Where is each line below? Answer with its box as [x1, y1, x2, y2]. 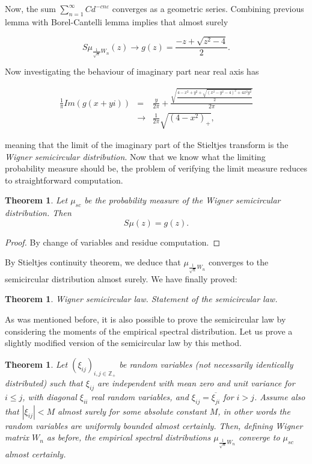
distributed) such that [5, 377, 83, 389]
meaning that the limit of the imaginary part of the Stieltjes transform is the [5, 138, 289, 150]
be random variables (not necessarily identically [119, 357, 293, 370]
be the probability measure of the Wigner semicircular [84, 194, 281, 206]
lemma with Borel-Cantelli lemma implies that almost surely [5, 15, 228, 28]
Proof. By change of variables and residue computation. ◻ [5, 235, 221, 248]
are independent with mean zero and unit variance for [97, 377, 295, 389]
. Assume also [254, 390, 305, 403]
